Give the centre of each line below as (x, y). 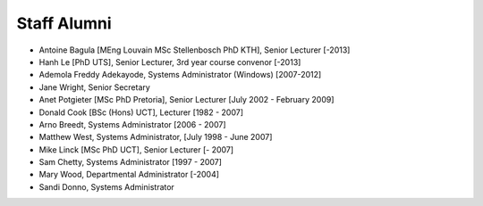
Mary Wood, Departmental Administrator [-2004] (129, 175)
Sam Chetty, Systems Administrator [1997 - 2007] (131, 162)
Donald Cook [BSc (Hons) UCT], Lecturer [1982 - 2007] (141, 112)
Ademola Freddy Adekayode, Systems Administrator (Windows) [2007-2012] (180, 75)
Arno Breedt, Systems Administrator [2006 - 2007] (132, 124)
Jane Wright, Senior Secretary (95, 87)
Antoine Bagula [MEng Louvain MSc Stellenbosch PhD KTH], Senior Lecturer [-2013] (195, 50)
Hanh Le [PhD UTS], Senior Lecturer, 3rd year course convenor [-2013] (170, 62)
